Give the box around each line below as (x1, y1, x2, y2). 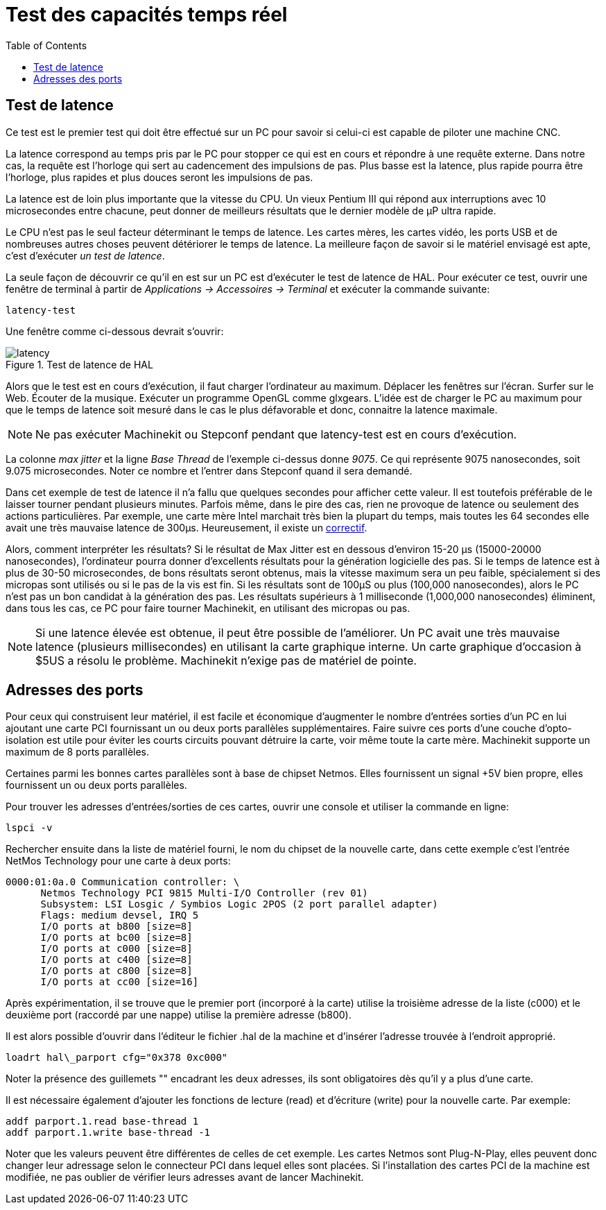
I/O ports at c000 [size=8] (40, 943, 193, 955)
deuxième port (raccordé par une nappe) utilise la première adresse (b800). (6, 1009, 352, 1021)
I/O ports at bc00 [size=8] (40, 932, 193, 944)
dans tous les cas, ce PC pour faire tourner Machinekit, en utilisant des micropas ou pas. (6, 602, 410, 614)
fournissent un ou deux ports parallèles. (6, 779, 187, 792)
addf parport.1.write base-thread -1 (6, 1127, 211, 1139)
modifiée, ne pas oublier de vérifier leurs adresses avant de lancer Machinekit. (6, 1171, 364, 1184)
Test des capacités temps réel (6, 3, 288, 26)
